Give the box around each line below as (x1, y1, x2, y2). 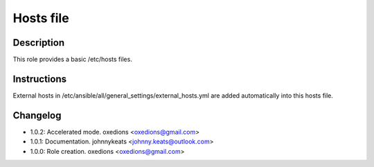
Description (12, 37, 65, 49)
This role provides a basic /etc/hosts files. (12, 55, 133, 64)
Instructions (12, 73, 67, 85)
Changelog (12, 109, 62, 121)
